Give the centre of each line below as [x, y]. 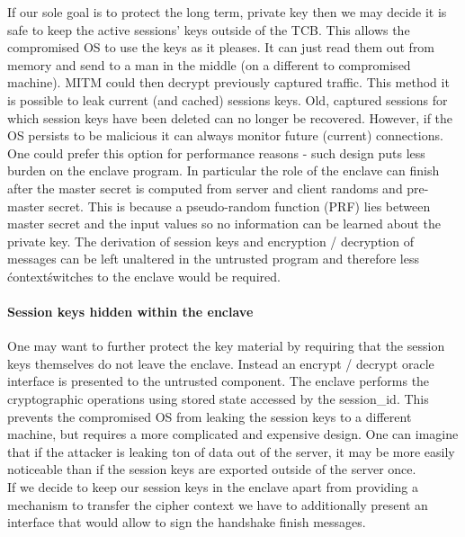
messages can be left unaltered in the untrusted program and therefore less [214, 259]
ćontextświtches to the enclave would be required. [144, 276]
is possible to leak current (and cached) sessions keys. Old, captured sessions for [228, 99]
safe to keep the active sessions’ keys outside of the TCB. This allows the [209, 29]
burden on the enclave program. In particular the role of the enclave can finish [224, 170]
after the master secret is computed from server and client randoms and [205, 188]
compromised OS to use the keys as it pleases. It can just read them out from [221, 47]
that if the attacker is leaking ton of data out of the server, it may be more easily [231, 451]
